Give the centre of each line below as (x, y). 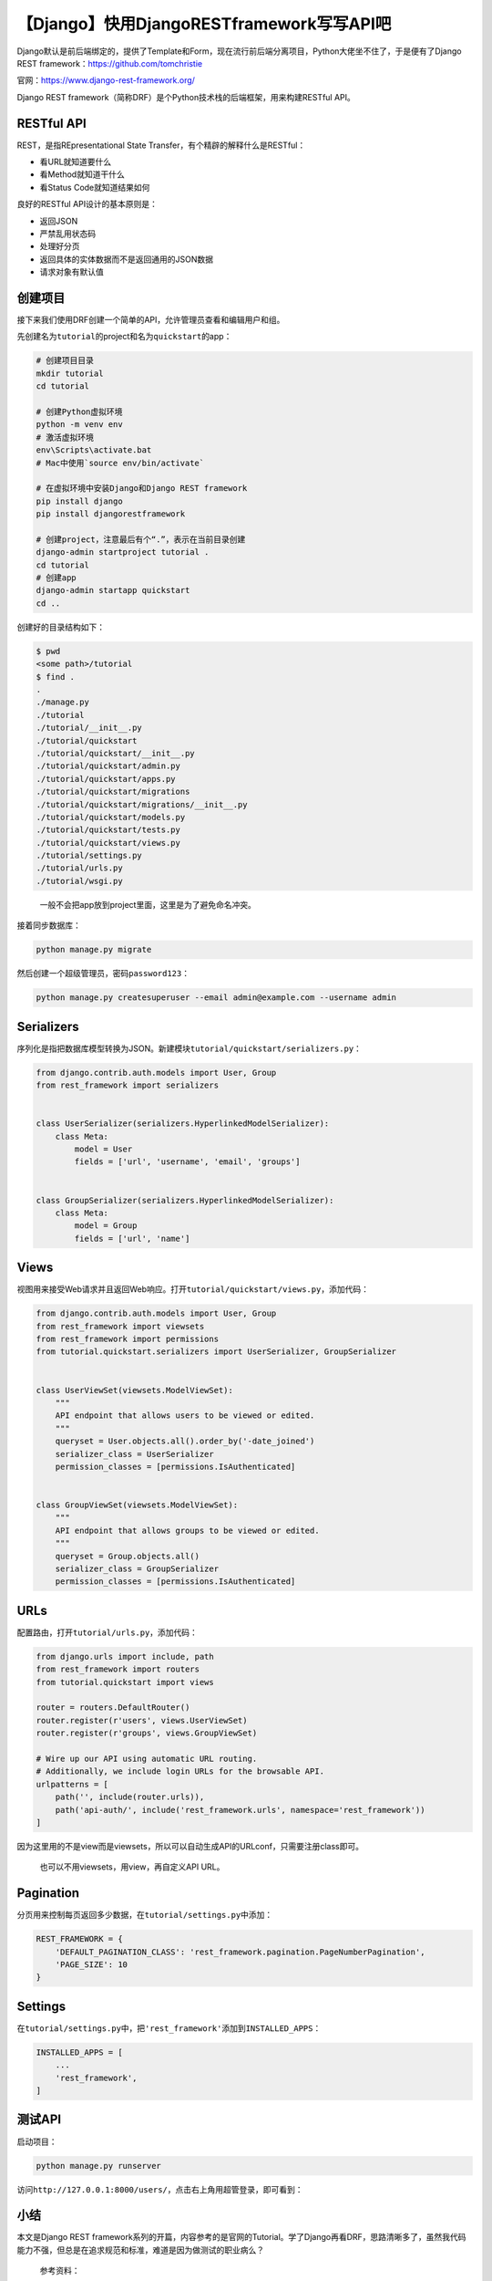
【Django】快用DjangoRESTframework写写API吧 (204, 24)
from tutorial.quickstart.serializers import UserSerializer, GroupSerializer (216, 1352)
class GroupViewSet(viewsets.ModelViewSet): (137, 1505)
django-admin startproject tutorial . (123, 552)
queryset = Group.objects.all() (128, 1556)
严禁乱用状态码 (67, 234)
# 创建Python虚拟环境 (79, 411)
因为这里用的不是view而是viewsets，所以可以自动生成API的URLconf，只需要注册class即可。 (190, 1846)
